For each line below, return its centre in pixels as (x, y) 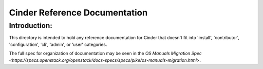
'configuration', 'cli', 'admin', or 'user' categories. (58, 44)
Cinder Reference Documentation (78, 13)
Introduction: (31, 26)
